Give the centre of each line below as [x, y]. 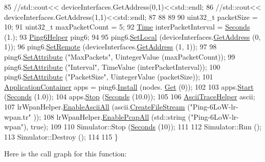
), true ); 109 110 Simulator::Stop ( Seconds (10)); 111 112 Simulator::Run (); [142, 127]
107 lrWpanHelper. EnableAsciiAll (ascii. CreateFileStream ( [97, 106]
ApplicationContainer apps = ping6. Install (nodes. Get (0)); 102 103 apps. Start [129, 86]
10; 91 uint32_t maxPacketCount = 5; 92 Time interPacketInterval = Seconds [127, 27]
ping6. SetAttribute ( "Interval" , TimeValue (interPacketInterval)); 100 [112, 66]
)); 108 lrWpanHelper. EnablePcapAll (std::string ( [112, 116]
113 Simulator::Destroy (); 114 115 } [61, 136]
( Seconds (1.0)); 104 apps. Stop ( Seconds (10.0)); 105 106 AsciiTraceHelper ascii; [130, 97]
